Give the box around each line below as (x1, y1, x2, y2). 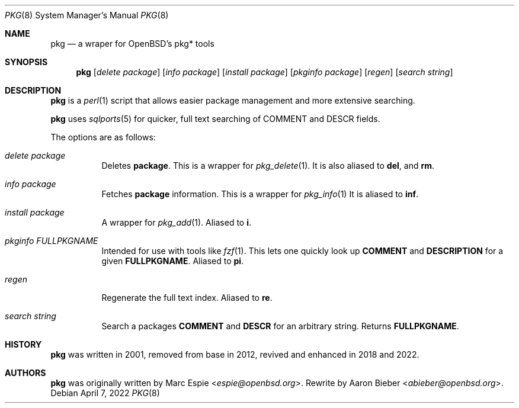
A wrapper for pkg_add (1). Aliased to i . (101, 217, 252, 227)
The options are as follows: (50, 132, 156, 142)
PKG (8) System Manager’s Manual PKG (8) (5, 10, 169, 20)
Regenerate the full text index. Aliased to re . (101, 293, 273, 303)
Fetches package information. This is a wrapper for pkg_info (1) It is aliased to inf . (101, 189, 419, 199)
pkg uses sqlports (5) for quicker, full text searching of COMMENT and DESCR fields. (50, 114, 380, 124)
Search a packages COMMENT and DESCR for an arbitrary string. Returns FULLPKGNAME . (101, 321, 459, 331)
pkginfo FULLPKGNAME (5, 236, 98, 246)
